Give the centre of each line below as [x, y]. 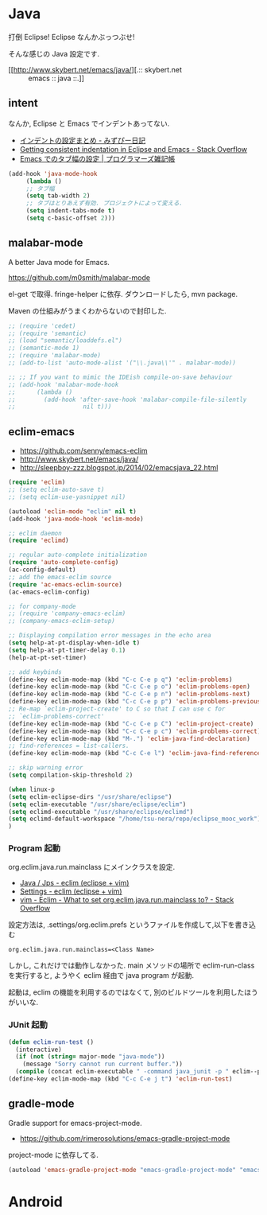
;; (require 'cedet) [43, 326]
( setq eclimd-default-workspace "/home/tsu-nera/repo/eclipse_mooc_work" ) [135, 819]
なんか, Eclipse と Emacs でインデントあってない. [89, 123]
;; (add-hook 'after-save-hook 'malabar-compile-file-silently [128, 399]
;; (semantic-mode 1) [44, 348]
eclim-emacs [42, 432]
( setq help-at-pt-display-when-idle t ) [74, 643]
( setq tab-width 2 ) [58, 196]
